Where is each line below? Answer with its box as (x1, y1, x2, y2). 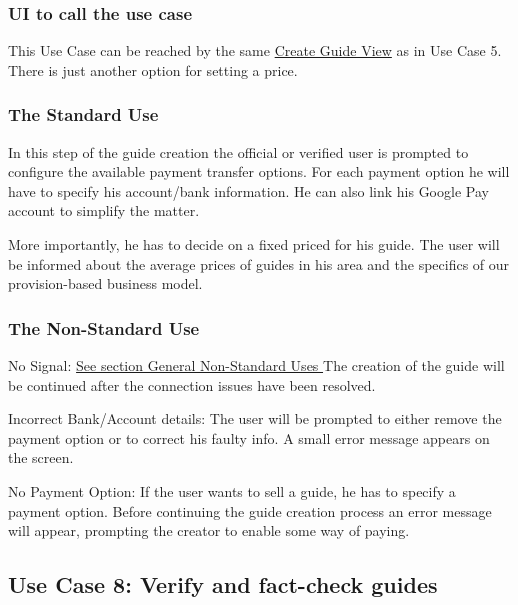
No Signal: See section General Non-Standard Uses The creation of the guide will (8, 355, 505, 375)
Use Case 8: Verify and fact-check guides (8, 569, 438, 600)
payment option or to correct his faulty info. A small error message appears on (8, 427, 490, 448)
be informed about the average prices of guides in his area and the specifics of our (8, 253, 510, 274)
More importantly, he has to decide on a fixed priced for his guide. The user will (8, 234, 500, 254)
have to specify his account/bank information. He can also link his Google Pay (8, 180, 489, 201)
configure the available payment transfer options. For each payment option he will (8, 161, 510, 182)
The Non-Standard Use (8, 315, 200, 340)
